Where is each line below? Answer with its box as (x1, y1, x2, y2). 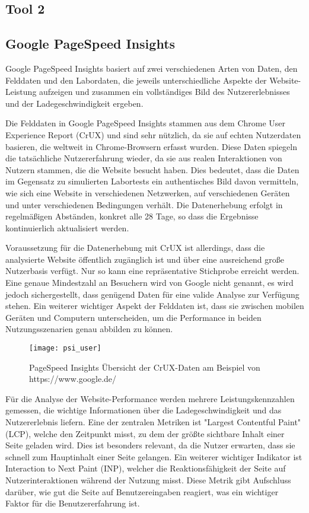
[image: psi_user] (29, 344, 101, 353)
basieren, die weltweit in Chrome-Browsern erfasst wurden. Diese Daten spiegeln (5, 140, 297, 152)
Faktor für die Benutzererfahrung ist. (5, 497, 140, 509)
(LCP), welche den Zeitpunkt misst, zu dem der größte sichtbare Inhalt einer (5, 427, 285, 439)
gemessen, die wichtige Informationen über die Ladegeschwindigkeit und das (5, 404, 282, 416)
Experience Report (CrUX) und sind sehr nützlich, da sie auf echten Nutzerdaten (5, 128, 301, 141)
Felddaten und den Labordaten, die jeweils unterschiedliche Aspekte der (5, 74, 267, 86)
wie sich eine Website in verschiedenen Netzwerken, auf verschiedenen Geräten (5, 186, 290, 199)
